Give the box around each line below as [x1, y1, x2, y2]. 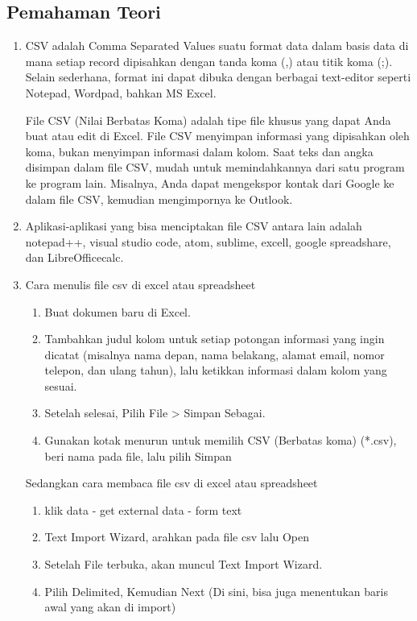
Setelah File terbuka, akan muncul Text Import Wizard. [44, 556, 323, 573]
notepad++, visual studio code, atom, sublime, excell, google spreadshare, [25, 233, 391, 250]
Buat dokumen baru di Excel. [44, 303, 191, 320]
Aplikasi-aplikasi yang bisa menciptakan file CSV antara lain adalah [25, 217, 362, 234]
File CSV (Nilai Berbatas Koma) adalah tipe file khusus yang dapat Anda [25, 111, 391, 128]
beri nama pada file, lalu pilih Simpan [44, 447, 232, 464]
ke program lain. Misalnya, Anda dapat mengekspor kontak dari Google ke [25, 174, 394, 191]
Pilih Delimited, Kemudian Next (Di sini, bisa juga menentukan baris [44, 582, 388, 599]
